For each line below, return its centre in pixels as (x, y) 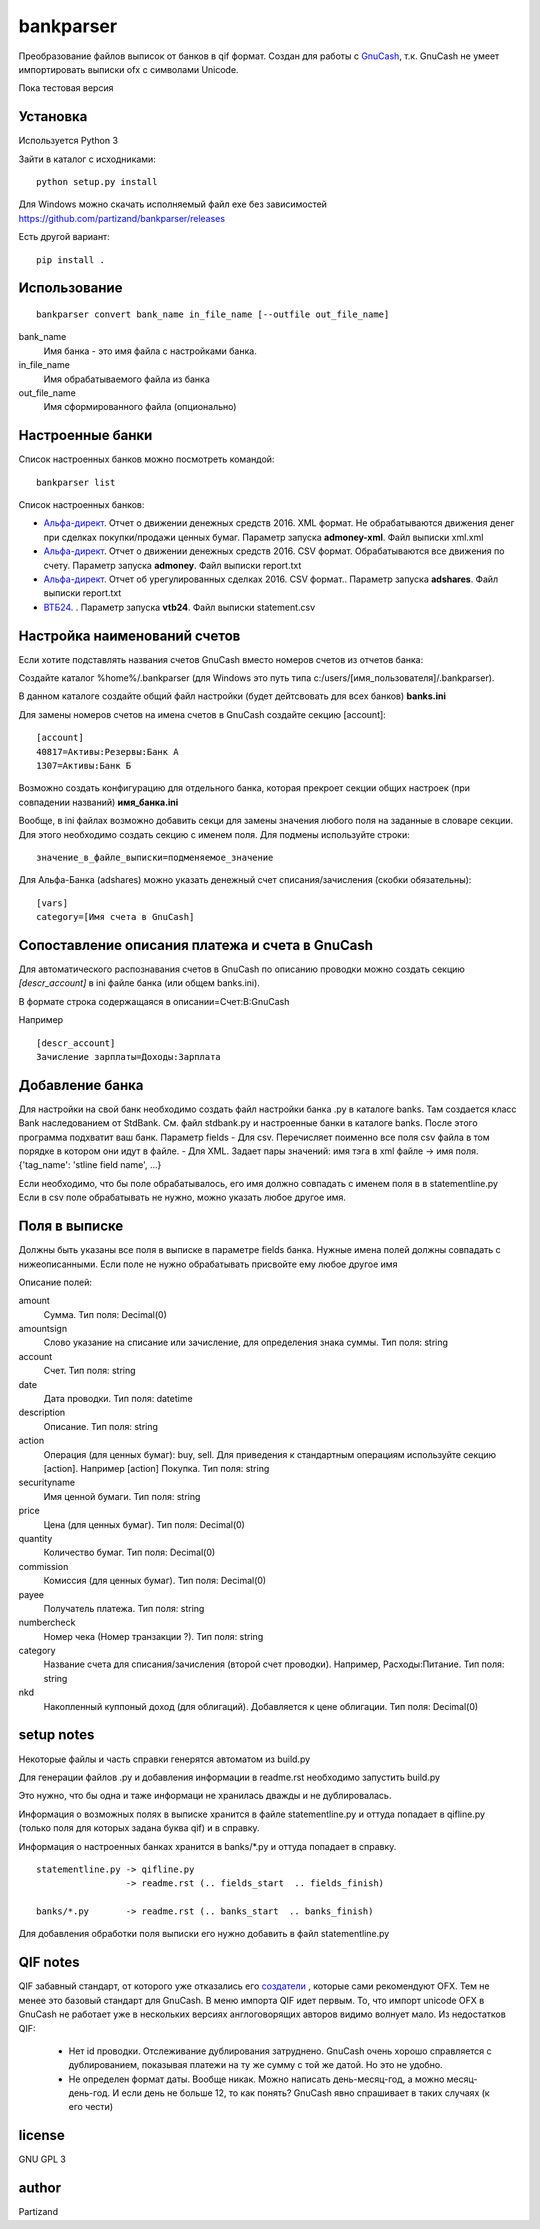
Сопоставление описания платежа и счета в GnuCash (196, 945)
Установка (53, 116)
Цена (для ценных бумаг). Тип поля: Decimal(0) (144, 1524)
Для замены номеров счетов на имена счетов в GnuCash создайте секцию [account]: (202, 714)
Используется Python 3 (68, 141)
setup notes (56, 1735)
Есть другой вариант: (64, 237)
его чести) (91, 2107)
